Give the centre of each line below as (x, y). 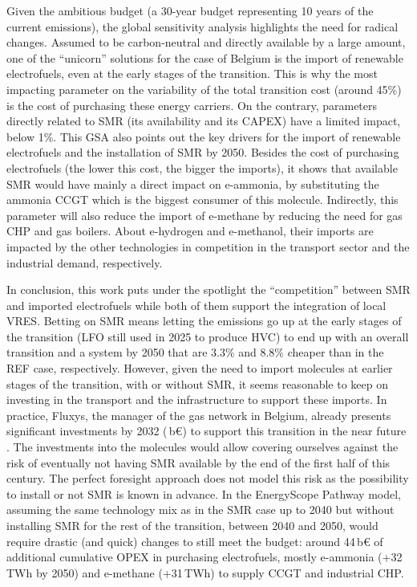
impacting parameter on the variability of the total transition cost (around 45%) (204, 89)
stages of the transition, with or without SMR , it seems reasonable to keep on (197, 383)
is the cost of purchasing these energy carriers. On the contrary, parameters (192, 105)
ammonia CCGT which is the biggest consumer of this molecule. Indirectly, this (202, 200)
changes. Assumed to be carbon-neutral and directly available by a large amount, (206, 42)
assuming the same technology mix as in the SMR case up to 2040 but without (200, 510)
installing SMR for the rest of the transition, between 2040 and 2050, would (192, 525)
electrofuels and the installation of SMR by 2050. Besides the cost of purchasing (203, 152)
